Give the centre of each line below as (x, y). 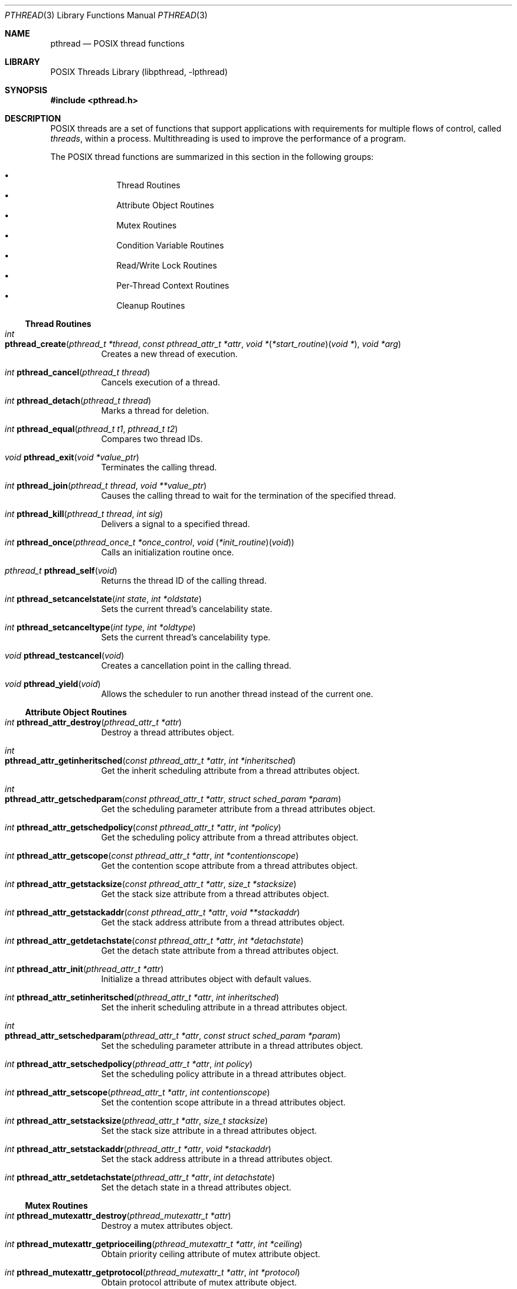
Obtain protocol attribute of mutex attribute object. (199, 1282)
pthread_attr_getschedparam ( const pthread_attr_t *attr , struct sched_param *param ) (173, 799)
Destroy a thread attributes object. (168, 732)
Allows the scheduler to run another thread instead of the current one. (237, 694)
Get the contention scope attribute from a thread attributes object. (230, 866)
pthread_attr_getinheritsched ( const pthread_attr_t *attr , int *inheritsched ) (150, 760)
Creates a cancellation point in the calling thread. (196, 665)
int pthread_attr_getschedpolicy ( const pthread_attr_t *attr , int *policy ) (143, 827)
